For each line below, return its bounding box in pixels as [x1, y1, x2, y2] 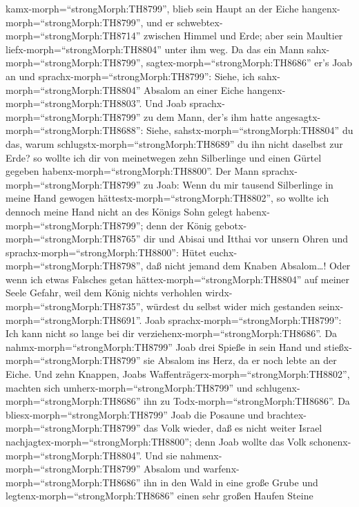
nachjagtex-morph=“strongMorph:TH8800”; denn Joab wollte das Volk [6, 434, 307, 448]
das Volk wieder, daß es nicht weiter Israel [144, 421, 322, 435]
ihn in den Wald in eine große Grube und [144, 475, 318, 489]
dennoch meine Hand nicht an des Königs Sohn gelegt [6, 204, 233, 218]
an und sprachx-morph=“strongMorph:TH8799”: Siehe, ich [6, 68, 255, 83]
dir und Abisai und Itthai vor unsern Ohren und [144, 231, 349, 246]
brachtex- [266, 407, 307, 421]
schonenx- [309, 434, 351, 448]
